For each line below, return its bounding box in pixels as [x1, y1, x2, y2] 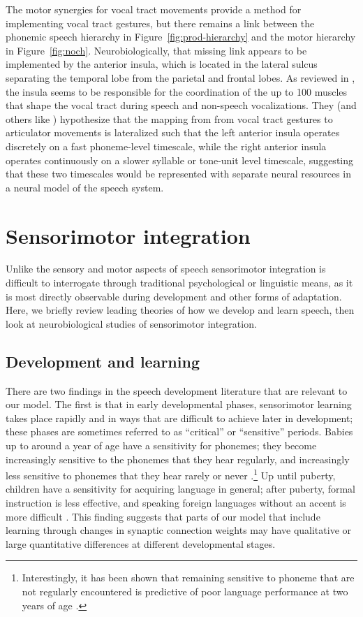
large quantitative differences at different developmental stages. [6, 536, 276, 551]
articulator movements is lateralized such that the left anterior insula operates [6, 125, 340, 140]
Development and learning [6, 350, 200, 372]
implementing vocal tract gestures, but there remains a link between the [6, 15, 315, 30]
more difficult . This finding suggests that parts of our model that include [6, 509, 320, 523]
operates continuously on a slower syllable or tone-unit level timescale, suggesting [6, 152, 354, 167]
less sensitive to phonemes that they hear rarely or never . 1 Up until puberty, [6, 466, 336, 482]
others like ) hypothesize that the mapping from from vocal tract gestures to [6, 111, 333, 126]
